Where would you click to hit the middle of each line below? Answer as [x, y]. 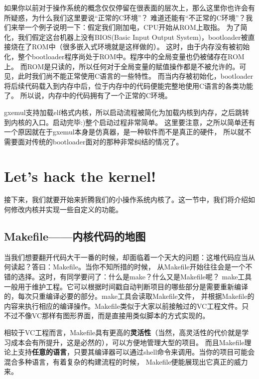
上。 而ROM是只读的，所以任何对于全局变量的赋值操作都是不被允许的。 [122, 66]
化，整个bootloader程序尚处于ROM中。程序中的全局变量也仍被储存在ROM [124, 56]
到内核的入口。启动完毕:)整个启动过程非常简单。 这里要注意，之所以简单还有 [129, 122]
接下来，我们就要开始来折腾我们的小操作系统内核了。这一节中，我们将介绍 [126, 199]
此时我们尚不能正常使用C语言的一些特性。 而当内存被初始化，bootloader [135, 76]
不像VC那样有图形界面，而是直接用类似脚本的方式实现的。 [114, 316]
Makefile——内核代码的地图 [75, 236]
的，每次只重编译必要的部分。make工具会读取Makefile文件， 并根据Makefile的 [129, 296]
